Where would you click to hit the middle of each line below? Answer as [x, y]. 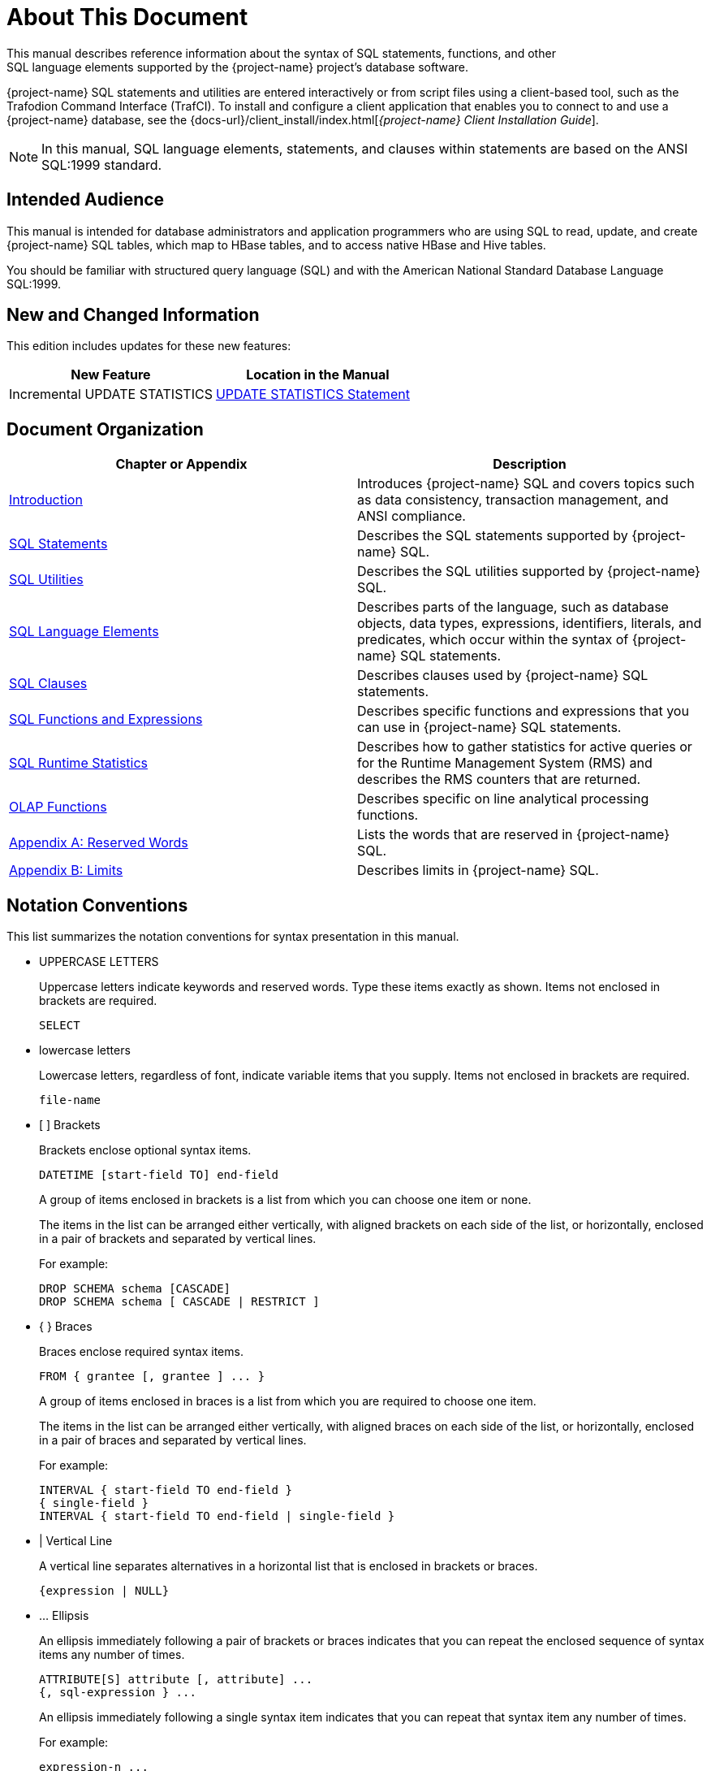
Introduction [46, 500]
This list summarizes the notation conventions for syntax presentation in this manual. [233, 937]
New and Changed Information [133, 315]
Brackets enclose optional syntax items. [145, 1150]
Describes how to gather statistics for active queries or [525, 747]
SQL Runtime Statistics [79, 763]
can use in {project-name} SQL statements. [489, 727]
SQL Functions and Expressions [106, 719]
